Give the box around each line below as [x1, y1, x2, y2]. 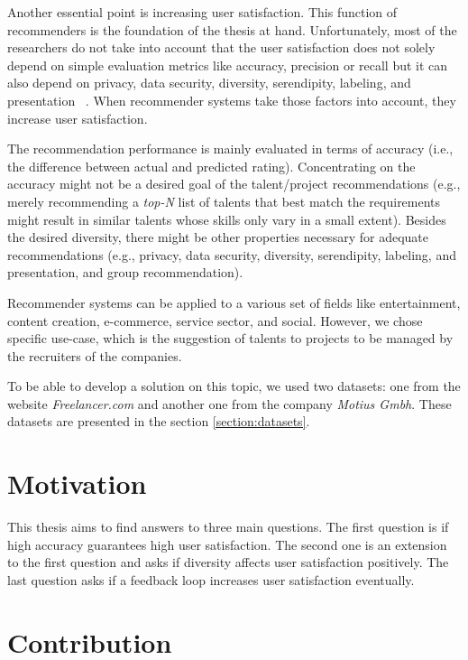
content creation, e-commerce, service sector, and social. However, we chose [7, 311, 423, 330]
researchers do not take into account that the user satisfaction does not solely [7, 38, 436, 57]
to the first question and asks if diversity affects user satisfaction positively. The [7, 553, 449, 572]
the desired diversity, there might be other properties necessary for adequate [7, 228, 428, 246]
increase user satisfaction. [7, 108, 148, 127]
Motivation [7, 465, 147, 502]
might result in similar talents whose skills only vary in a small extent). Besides [7, 209, 446, 228]
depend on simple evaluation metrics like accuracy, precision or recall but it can [7, 55, 448, 74]
